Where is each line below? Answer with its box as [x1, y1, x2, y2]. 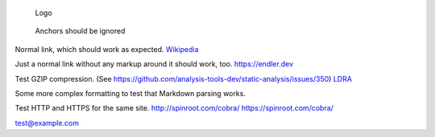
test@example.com [14, 118, 80, 127]
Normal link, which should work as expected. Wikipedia [14, 44, 199, 54]
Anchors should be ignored [35, 26, 126, 36]
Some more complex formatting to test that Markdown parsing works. [14, 88, 246, 98]
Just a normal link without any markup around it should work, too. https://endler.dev [14, 59, 294, 69]
